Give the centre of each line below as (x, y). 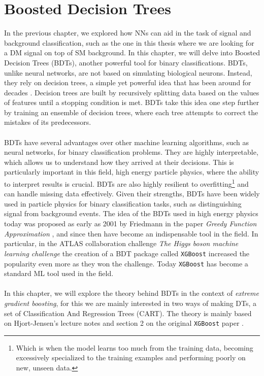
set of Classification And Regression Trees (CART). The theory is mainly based (128, 313)
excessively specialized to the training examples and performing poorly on (131, 357)
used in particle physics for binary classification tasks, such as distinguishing (123, 203)
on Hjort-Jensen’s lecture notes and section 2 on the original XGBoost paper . (124, 323)
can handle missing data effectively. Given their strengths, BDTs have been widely (132, 194)
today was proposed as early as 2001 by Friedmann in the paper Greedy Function (130, 224)
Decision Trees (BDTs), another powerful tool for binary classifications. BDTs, (126, 62)
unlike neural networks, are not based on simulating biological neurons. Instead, (128, 72)
